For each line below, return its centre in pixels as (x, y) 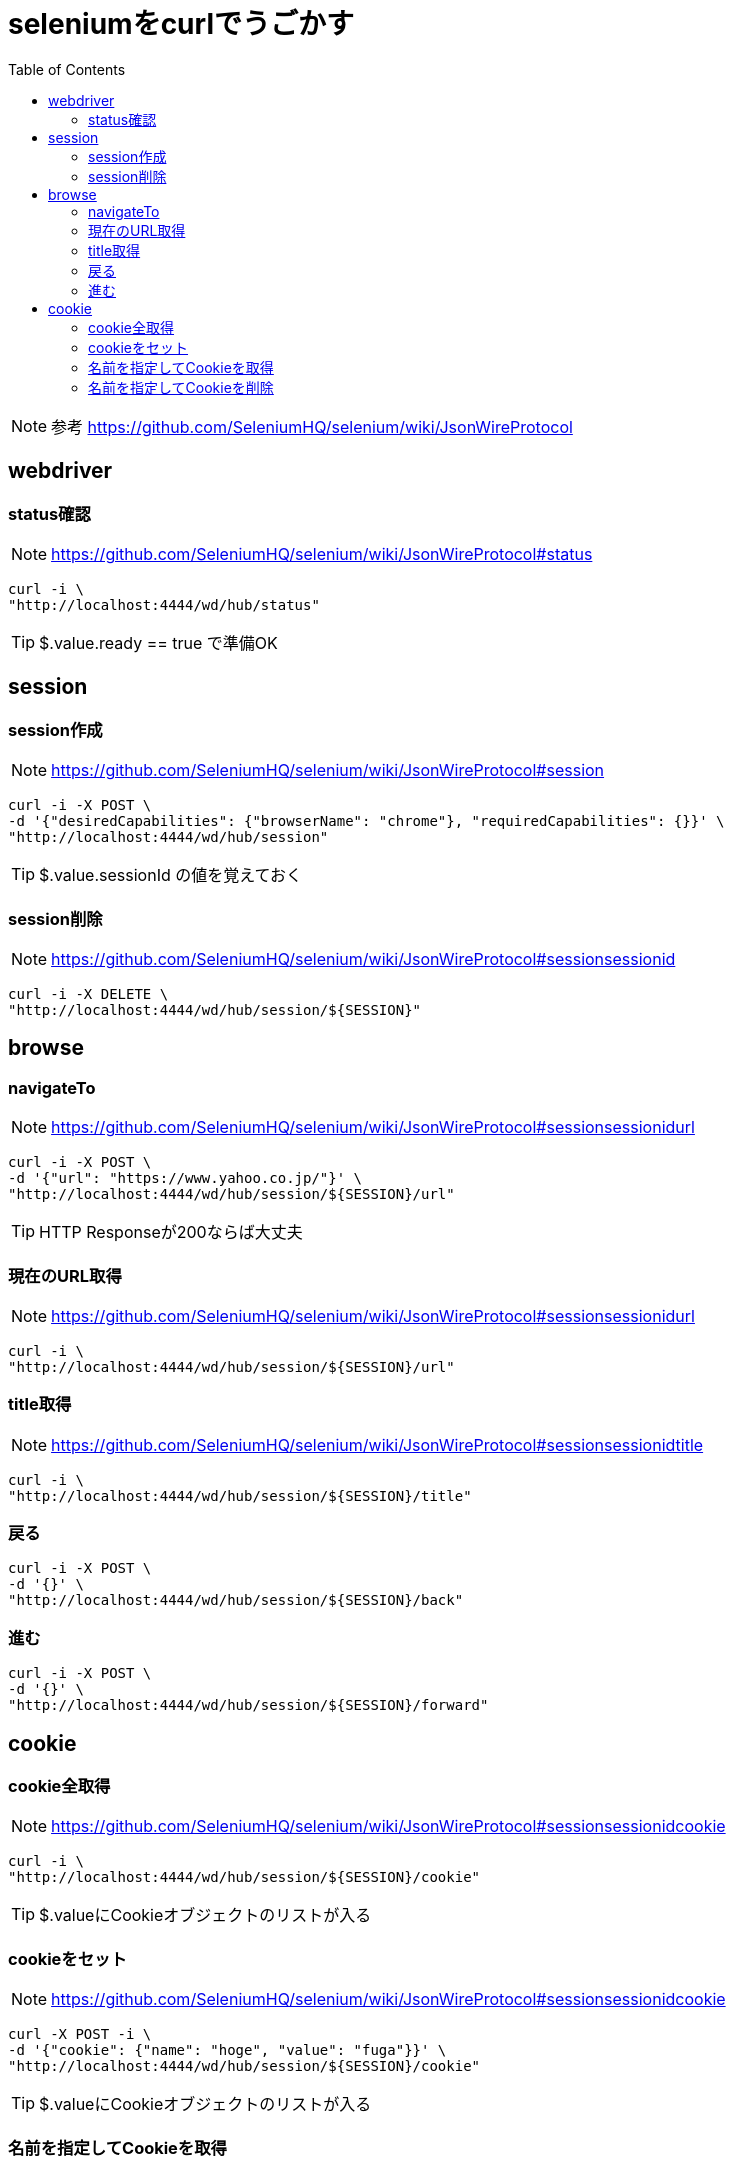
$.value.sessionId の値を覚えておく (170, 875)
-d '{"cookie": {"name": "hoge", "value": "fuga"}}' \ (227, 2050)
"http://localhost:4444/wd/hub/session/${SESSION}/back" (236, 1600)
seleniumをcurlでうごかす (181, 24)
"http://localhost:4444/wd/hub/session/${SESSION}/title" (240, 1495)
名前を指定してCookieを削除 (181, 387)
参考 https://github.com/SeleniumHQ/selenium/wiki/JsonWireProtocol (312, 426)
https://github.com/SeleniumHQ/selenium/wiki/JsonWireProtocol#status (322, 553)
